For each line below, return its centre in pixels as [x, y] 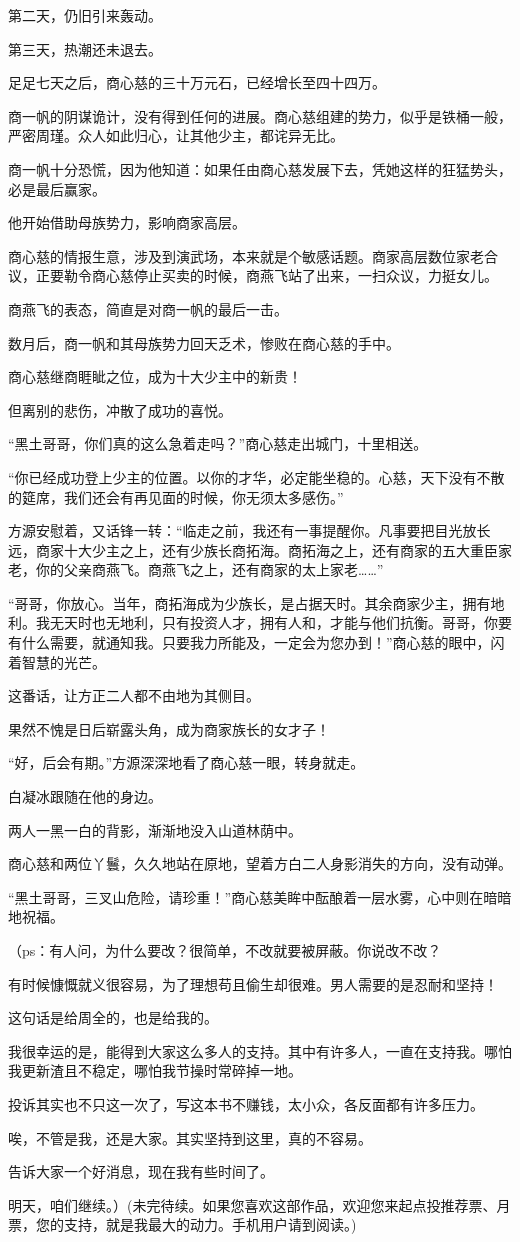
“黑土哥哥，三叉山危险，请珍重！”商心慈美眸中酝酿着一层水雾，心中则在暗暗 [260, 896]
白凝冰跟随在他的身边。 [85, 796]
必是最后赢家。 [57, 188]
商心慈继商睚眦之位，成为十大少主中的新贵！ [155, 376]
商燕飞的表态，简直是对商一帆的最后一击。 [148, 308]
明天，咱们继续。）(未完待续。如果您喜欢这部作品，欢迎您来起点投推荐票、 [252, 1204]
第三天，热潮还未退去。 [85, 48]
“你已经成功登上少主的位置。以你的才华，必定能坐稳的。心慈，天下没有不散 [256, 476]
